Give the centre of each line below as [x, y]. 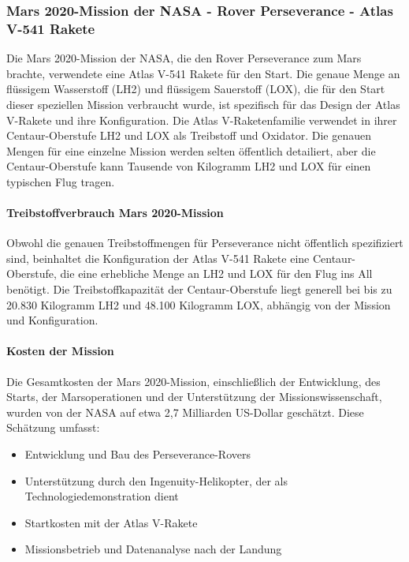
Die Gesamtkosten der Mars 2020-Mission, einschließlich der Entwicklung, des [193, 381]
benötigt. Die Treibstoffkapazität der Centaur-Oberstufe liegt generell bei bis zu [199, 289]
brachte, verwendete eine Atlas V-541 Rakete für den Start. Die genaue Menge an [203, 73]
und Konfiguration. [52, 320]
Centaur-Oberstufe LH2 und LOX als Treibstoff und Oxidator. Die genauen [189, 135]
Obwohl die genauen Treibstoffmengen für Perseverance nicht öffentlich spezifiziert [205, 243]
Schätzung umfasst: [53, 427]
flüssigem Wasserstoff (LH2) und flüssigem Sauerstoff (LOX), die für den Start [196, 89]
